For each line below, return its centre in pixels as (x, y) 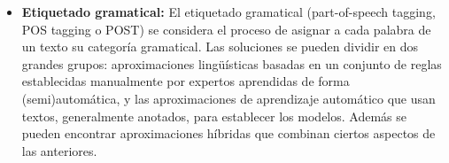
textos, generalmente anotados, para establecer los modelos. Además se (214, 116)
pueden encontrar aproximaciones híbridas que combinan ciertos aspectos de (228, 133)
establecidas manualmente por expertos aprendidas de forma (186, 81)
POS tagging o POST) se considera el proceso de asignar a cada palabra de (226, 29)
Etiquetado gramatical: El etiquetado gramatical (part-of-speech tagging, (228, 12)
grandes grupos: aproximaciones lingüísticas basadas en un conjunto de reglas (232, 63)
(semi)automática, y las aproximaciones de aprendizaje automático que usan (228, 98)
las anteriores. (59, 150)
